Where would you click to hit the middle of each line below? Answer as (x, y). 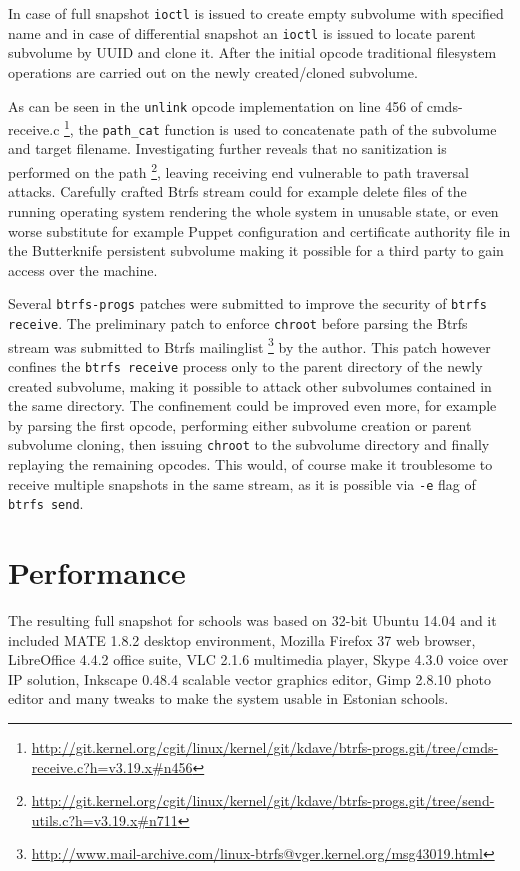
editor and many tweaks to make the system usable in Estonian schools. (228, 698)
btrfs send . (46, 503)
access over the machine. (83, 269)
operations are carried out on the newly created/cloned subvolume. (213, 71)
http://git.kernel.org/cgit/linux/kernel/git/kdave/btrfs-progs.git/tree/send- (263, 800)
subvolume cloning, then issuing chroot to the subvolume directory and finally (249, 444)
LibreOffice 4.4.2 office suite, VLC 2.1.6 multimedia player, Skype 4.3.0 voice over (258, 659)
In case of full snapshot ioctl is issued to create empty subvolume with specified (256, 13)
